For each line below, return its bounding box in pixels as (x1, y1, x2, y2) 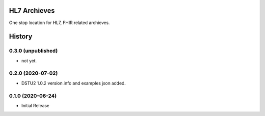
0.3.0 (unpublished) (9, 47, 58, 54)
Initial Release (21, 102, 50, 108)
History (9, 32, 33, 41)
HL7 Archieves (9, 6, 55, 15)
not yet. (21, 58, 37, 63)
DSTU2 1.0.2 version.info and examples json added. (21, 80, 126, 86)
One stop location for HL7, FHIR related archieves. (9, 20, 110, 26)
